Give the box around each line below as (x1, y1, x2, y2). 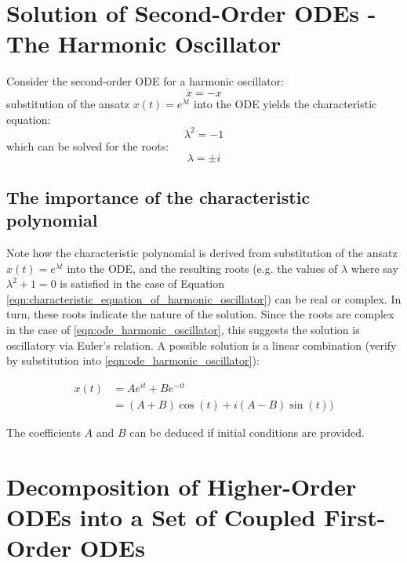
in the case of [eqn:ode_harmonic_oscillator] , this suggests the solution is (6, 321, 360, 337)
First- (324, 500, 386, 532)
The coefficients (6, 423, 81, 440)
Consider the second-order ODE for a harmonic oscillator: (6, 73, 284, 89)
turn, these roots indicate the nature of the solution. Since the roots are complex (6, 306, 394, 322)
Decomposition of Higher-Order (6, 470, 357, 502)
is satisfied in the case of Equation (60, 275, 225, 292)
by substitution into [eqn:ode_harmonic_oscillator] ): (6, 352, 260, 369)
